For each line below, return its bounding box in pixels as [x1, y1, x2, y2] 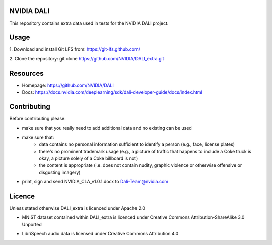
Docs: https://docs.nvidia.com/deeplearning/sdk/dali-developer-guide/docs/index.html [22, 89, 202, 95]
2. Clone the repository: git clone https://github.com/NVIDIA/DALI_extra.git [9, 55, 164, 62]
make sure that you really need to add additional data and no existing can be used [22, 125, 192, 131]
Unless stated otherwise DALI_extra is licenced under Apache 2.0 [9, 205, 146, 211]
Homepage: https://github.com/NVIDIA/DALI [22, 82, 114, 88]
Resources [9, 69, 44, 78]
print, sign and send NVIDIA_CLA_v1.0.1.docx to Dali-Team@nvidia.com [22, 179, 169, 185]
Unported [22, 221, 42, 227]
